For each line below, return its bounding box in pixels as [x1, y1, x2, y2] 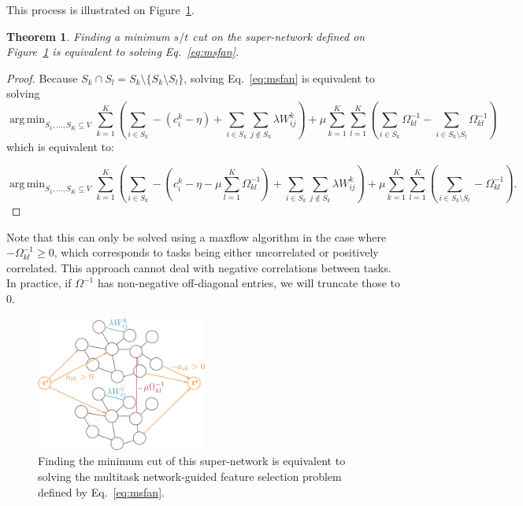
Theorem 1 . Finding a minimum [6, 28, 170, 44]
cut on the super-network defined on [192, 28, 365, 44]
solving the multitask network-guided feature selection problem [38, 468, 342, 485]
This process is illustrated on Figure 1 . [6, 2, 195, 17]
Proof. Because [6, 69, 78, 86]
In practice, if [6, 275, 72, 291]
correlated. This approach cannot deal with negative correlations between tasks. [6, 259, 391, 275]
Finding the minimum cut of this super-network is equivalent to [38, 452, 346, 469]
